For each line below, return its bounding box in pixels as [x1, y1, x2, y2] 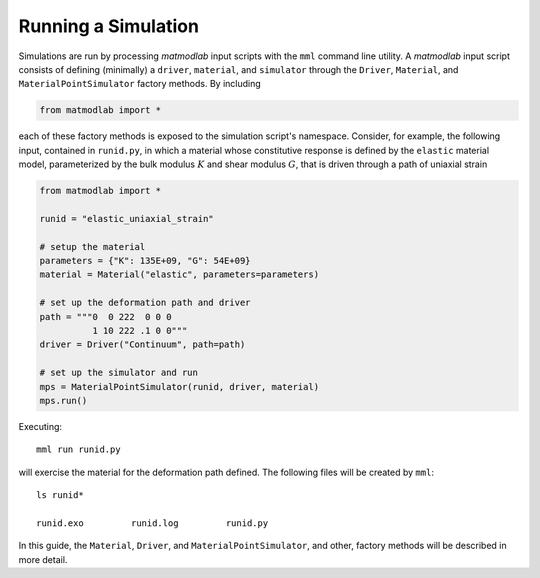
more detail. [18, 553, 68, 565]
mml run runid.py [36, 444, 121, 455]
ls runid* [36, 490, 84, 501]
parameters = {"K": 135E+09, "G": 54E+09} [39, 255, 251, 267]
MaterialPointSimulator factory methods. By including [18, 78, 262, 90]
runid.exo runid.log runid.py [36, 517, 269, 529]
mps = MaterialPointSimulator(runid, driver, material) [39, 381, 320, 392]
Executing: [18, 420, 63, 432]
